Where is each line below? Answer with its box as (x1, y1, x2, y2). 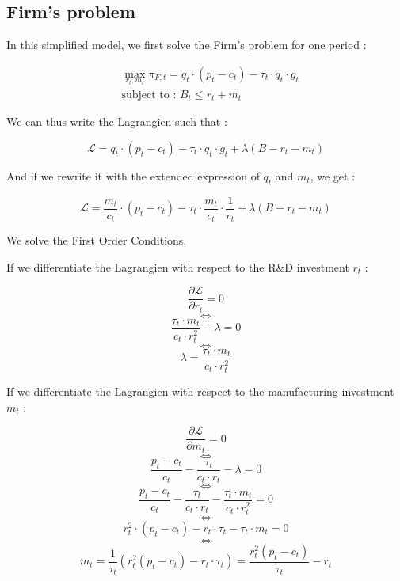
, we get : (310, 167, 356, 184)
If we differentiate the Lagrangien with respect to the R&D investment (6, 258, 349, 275)
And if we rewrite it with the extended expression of (6, 167, 260, 184)
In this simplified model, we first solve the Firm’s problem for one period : (6, 36, 367, 53)
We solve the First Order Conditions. (6, 232, 187, 249)
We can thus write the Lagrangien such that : (6, 113, 227, 130)
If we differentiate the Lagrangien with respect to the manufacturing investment (6, 383, 394, 400)
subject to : (121, 89, 177, 101)
